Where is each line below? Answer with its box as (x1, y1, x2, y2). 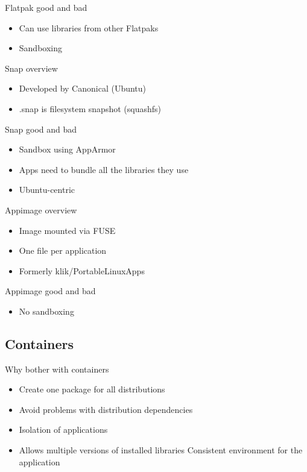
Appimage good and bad (5, 285, 96, 297)
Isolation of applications (19, 423, 108, 436)
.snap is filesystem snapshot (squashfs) (19, 102, 161, 115)
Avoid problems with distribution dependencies (19, 403, 193, 415)
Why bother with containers (5, 362, 109, 375)
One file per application (19, 244, 107, 257)
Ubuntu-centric (19, 183, 75, 196)
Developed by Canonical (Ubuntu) (19, 82, 147, 95)
